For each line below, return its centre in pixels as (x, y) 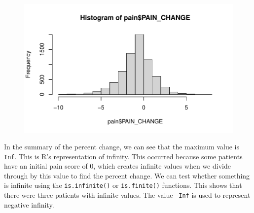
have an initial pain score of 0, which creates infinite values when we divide (117, 166)
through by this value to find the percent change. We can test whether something (127, 175)
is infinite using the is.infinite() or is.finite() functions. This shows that (123, 185)
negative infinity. (29, 204)
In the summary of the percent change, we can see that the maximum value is (122, 147)
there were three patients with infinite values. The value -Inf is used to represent (127, 195)
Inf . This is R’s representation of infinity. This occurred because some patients (123, 156)
